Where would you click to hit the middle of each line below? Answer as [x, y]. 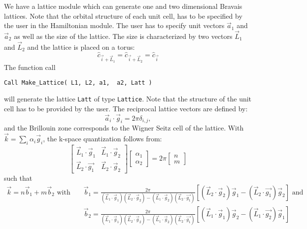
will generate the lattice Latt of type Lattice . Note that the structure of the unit [128, 99]
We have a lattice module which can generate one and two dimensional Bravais [123, 6]
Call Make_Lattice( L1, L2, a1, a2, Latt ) [78, 83]
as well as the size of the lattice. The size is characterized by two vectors [123, 36]
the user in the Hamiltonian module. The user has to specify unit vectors [114, 25]
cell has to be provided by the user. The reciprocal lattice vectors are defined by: [126, 108]
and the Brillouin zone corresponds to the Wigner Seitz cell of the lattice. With [124, 128]
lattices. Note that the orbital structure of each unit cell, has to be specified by [123, 16]
